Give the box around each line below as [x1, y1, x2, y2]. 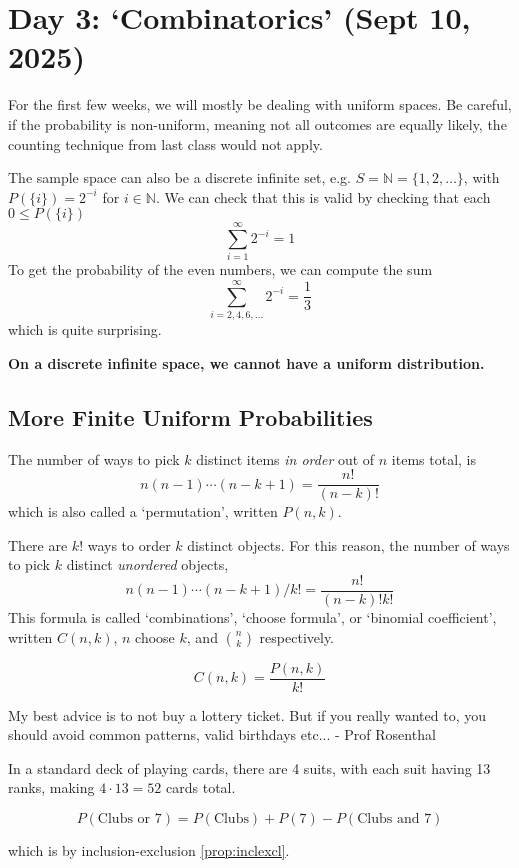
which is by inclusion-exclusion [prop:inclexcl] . [8, 840, 290, 861]
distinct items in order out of [196, 448, 375, 469]
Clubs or [97, 812, 151, 827]
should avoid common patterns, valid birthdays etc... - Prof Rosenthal [8, 724, 436, 745]
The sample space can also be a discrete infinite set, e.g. [8, 167, 351, 188]
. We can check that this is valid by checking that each [155, 186, 491, 207]
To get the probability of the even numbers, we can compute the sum [8, 259, 433, 280]
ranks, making [8, 777, 95, 798]
